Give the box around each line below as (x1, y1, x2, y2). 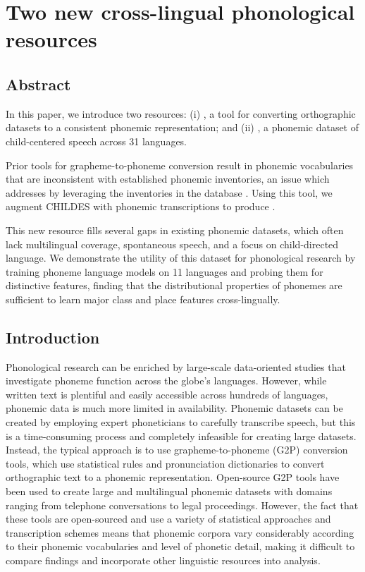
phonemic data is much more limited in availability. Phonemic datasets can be (6, 401, 343, 415)
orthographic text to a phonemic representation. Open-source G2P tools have (6, 470, 340, 485)
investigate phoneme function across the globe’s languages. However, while (6, 373, 327, 388)
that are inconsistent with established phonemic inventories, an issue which (6, 171, 330, 186)
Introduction (6, 326, 100, 348)
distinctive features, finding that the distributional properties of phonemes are (6, 278, 342, 293)
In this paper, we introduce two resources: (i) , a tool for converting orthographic (6, 106, 356, 121)
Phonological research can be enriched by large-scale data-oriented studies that (6, 359, 346, 374)
